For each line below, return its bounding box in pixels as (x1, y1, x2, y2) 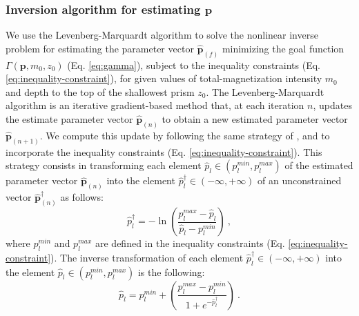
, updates (313, 98, 352, 112)
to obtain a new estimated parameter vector (162, 112, 348, 126)
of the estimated (284, 158, 353, 172)
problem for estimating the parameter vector (6, 41, 194, 55)
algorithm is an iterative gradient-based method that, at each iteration (6, 98, 304, 112)
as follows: (60, 190, 104, 204)
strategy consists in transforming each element (6, 158, 202, 172)
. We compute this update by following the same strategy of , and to (39, 128, 330, 142)
